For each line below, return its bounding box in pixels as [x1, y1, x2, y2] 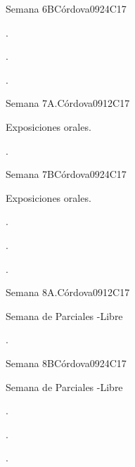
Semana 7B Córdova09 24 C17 [6, 167, 127, 181]
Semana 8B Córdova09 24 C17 [6, 355, 127, 370]
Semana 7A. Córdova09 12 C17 [6, 96, 130, 110]
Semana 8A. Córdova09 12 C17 [6, 285, 130, 300]
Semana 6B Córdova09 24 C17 [6, 1, 127, 15]
